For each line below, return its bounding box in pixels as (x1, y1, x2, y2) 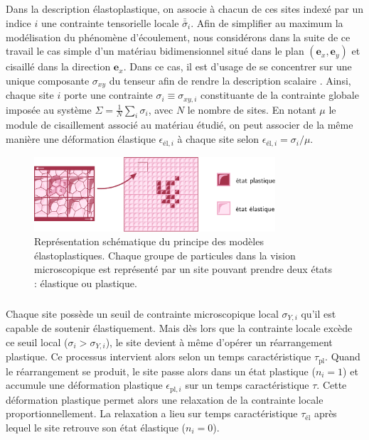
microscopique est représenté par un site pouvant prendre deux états (34, 262, 333, 277)
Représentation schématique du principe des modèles (34, 234, 264, 249)
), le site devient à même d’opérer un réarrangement (105, 334, 333, 349)
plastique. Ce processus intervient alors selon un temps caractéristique (6, 349, 311, 364)
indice (6, 15, 31, 30)
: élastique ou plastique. (34, 275, 137, 290)
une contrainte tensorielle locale (41, 15, 179, 30)
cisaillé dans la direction (6, 59, 111, 74)
